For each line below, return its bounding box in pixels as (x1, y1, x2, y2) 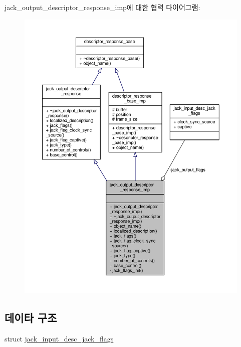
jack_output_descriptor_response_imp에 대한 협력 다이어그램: (5, 2, 200, 12)
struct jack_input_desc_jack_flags (5, 333, 114, 344)
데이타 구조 (5, 310, 57, 325)
